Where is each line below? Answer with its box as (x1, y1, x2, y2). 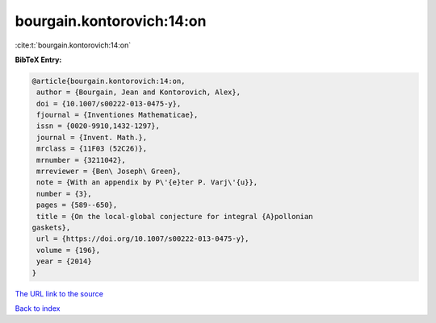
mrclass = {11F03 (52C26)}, (36, 144, 148, 153)
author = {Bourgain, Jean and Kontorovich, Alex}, (36, 88, 241, 97)
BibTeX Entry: (15, 55, 62, 64)
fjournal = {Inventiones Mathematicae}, (36, 110, 199, 120)
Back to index (15, 303, 61, 313)
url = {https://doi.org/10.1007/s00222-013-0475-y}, (36, 234, 249, 243)
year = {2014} (36, 257, 92, 266)
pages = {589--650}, (36, 201, 118, 209)
